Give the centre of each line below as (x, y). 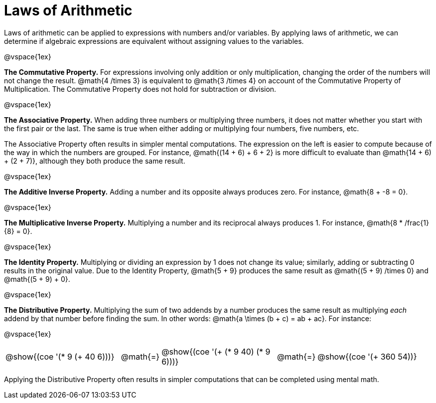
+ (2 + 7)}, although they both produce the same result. (95, 161)
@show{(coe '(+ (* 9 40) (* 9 (216, 351)
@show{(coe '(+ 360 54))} (367, 356)
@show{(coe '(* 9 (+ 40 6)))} (60, 356)
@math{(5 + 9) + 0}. (37, 279)
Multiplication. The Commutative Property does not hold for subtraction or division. (140, 89)
